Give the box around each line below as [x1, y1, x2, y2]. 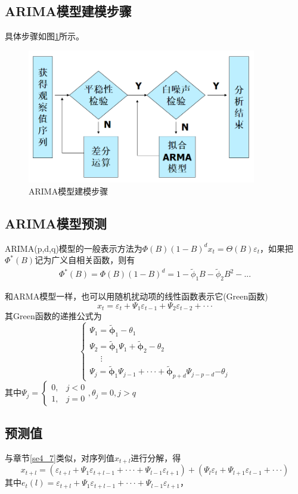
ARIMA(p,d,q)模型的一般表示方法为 [5, 242, 142, 254]
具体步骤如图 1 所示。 [5, 30, 84, 42]
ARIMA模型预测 [5, 214, 107, 233]
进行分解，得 [131, 451, 181, 464]
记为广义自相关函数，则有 [35, 254, 135, 266]
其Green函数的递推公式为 [5, 310, 102, 322]
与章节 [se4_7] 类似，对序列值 [5, 451, 115, 464]
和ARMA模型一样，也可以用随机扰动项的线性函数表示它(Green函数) [5, 290, 268, 302]
